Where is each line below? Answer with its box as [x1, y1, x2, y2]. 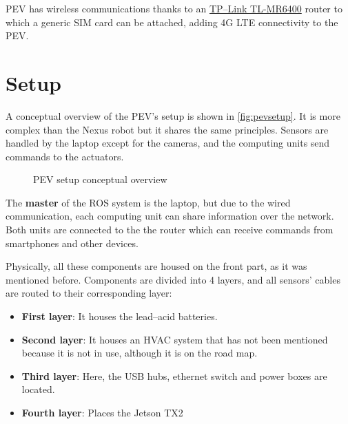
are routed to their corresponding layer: [6, 286, 172, 300]
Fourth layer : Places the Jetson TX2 [21, 405, 183, 419]
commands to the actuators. [6, 149, 124, 163]
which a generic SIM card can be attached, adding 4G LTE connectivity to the [6, 14, 338, 29]
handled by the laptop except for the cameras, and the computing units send [6, 136, 330, 150]
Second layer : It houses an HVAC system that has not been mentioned [21, 332, 328, 346]
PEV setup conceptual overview [33, 172, 167, 187]
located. [21, 382, 55, 396]
